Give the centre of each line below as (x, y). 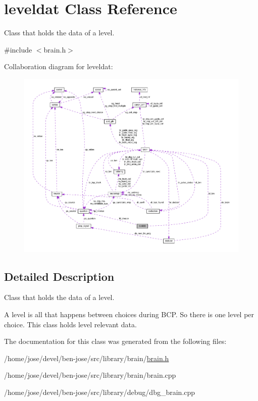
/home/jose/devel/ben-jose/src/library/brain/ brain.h (87, 358)
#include (18, 49)
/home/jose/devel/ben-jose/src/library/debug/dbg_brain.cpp (100, 392)
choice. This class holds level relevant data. (70, 324)
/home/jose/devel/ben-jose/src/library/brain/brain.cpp (90, 375)
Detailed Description (59, 276)
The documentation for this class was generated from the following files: (115, 341)
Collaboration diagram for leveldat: (59, 66)
